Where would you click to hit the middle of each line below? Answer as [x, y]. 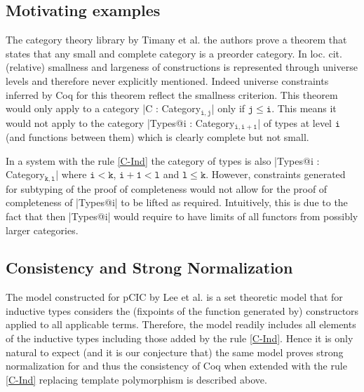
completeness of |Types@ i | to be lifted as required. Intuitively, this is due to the [177, 202]
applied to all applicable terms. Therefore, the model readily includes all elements [181, 324]
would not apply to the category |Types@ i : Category [120, 122]
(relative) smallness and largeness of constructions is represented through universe [182, 67]
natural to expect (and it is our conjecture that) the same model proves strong [175, 352]
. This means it [304, 108]
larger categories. [42, 230]
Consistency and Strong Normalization [149, 268]
